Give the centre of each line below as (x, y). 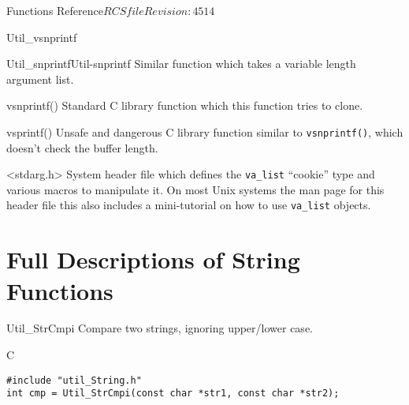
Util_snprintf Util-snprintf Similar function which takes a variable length (181, 64)
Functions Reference (55, 10)
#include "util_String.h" (74, 380)
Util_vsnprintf (42, 37)
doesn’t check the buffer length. (82, 147)
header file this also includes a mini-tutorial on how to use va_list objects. (189, 205)
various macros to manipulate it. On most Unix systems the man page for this (195, 189)
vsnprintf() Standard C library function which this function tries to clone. (185, 105)
